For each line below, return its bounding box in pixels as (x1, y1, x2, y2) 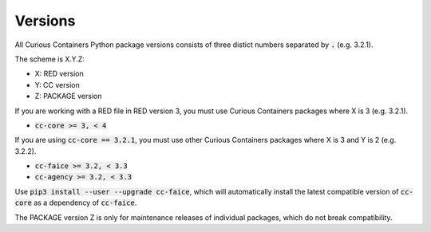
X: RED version (34, 69, 84, 79)
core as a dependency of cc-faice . (14, 198, 137, 207)
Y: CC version (34, 80, 80, 89)
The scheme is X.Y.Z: (14, 54, 85, 64)
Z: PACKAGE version (34, 92, 102, 101)
